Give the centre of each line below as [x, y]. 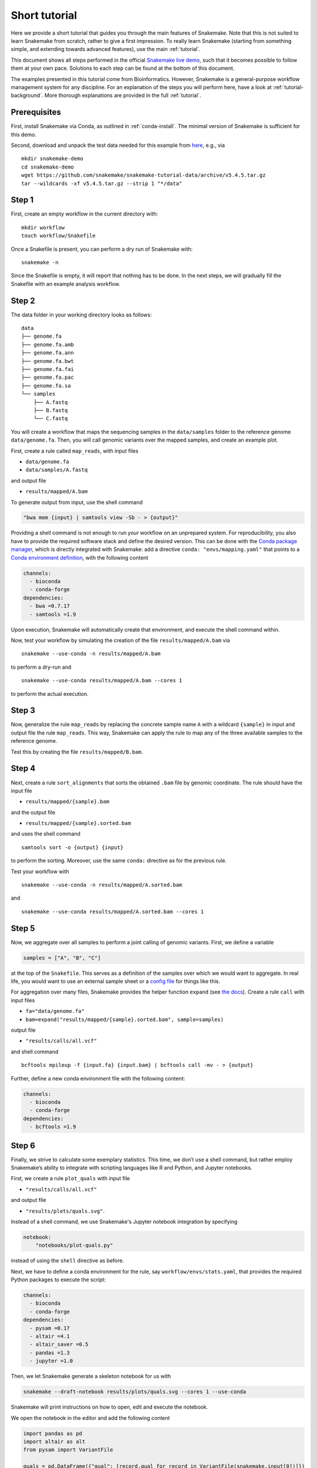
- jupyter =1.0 [51, 1361]
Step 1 [22, 200]
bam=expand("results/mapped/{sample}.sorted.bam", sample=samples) [125, 1019]
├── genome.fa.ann [48, 353]
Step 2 [23, 300]
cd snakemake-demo [48, 167]
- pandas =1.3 [50, 1353]
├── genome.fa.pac [48, 378]
